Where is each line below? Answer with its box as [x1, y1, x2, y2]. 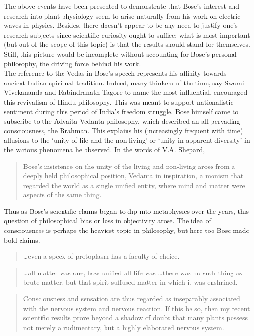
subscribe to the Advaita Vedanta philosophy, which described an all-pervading [4, 116, 240, 126]
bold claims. [4, 234, 40, 245]
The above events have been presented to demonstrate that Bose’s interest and [4, 1, 240, 11]
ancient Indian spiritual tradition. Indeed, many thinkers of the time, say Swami [4, 77, 244, 87]
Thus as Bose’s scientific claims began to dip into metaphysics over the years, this [4, 206, 249, 216]
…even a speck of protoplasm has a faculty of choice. [23, 251, 180, 261]
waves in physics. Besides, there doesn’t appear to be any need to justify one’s [4, 20, 238, 30]
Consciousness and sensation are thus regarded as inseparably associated [23, 294, 240, 304]
